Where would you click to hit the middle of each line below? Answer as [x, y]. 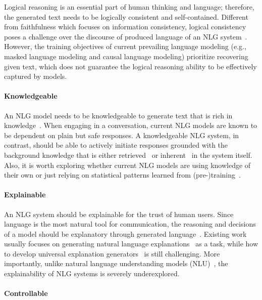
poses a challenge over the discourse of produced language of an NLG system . [126, 36]
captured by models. [36, 76]
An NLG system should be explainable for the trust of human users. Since [119, 214]
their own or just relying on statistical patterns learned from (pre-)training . [122, 175]
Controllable [26, 293]
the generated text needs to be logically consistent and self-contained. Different [126, 16]
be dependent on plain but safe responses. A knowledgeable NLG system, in [122, 135]
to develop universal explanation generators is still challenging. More [112, 253]
